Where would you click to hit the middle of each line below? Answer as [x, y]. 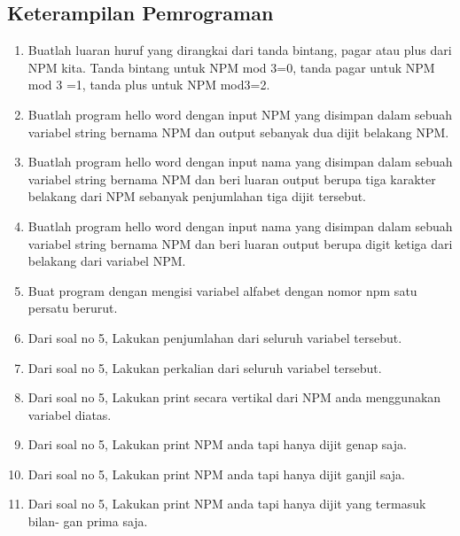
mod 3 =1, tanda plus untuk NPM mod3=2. [149, 85]
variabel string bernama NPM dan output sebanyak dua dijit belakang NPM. [238, 132]
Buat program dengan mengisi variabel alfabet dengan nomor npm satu [222, 290]
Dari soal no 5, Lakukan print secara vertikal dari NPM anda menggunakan [234, 397]
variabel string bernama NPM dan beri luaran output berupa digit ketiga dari [240, 243]
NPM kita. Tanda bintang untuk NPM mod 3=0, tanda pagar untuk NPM [231, 67]
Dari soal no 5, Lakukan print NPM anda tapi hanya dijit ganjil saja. [216, 474]
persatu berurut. [73, 308]
